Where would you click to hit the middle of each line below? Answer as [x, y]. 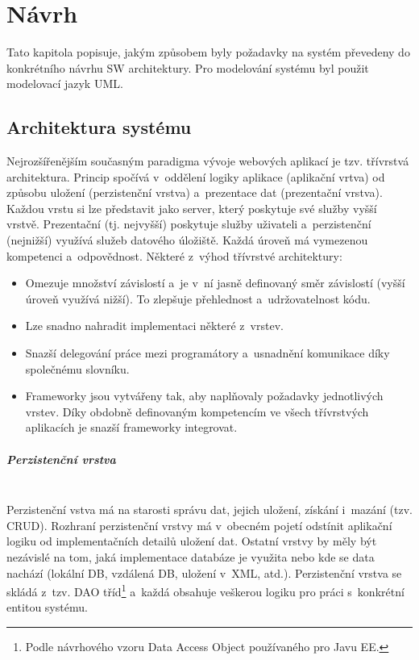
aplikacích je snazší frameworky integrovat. [131, 427]
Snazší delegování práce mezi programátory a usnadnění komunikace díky [207, 353]
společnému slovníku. [77, 368]
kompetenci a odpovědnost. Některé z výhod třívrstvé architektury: [174, 255]
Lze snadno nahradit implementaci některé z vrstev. [154, 326]
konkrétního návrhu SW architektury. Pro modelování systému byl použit [188, 67]
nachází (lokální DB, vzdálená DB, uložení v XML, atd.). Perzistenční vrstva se [204, 572]
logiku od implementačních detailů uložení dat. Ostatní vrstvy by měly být [192, 541]
